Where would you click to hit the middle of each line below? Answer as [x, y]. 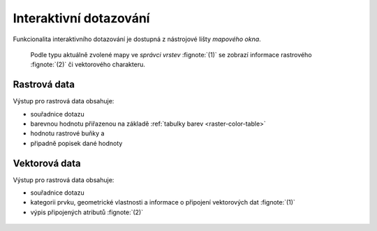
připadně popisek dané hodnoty [76, 143]
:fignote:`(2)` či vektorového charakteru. [88, 65]
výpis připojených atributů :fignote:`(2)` [87, 212]
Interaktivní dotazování [81, 18]
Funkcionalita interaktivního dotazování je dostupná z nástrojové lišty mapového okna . [137, 39]
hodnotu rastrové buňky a [67, 133]
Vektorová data [47, 163]
